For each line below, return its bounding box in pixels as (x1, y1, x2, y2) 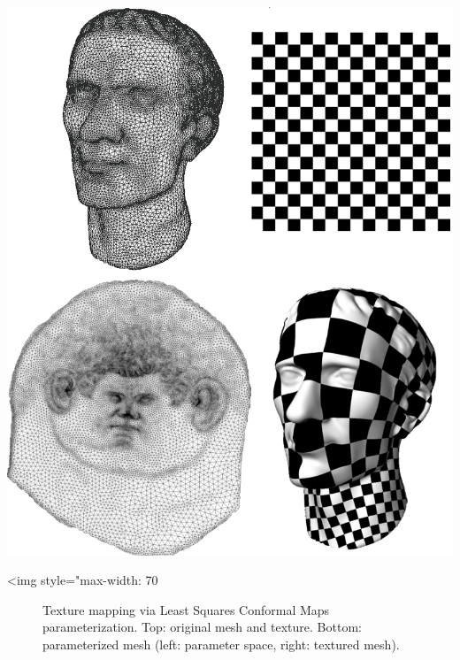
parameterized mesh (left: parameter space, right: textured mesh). (42, 634, 400, 653)
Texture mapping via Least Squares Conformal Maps (42, 600, 330, 618)
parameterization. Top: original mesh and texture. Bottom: (42, 618, 362, 636)
